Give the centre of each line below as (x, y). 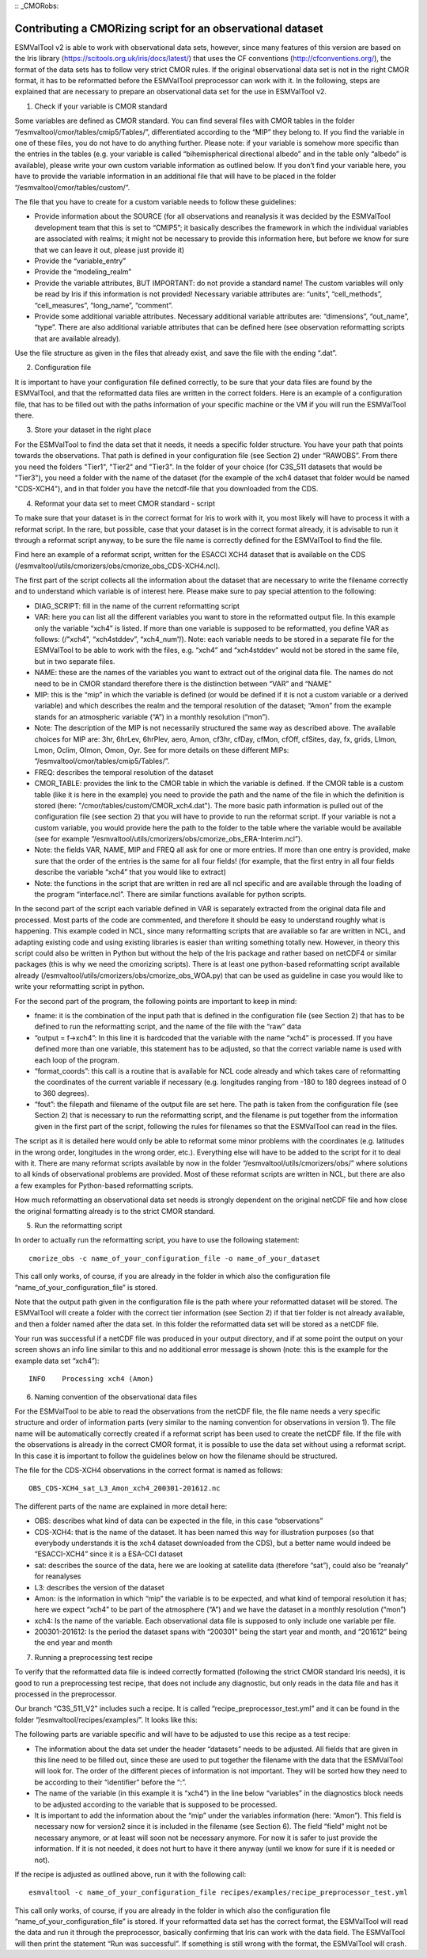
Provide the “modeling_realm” (83, 272)
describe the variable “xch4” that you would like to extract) (130, 872)
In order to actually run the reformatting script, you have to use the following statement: (157, 1240)
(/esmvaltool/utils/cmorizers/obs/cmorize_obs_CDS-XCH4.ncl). (117, 566)
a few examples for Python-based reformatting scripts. (104, 1185)
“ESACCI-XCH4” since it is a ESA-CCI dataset (109, 1554)
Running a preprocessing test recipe (94, 1657)
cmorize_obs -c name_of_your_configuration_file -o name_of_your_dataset (175, 1258)
